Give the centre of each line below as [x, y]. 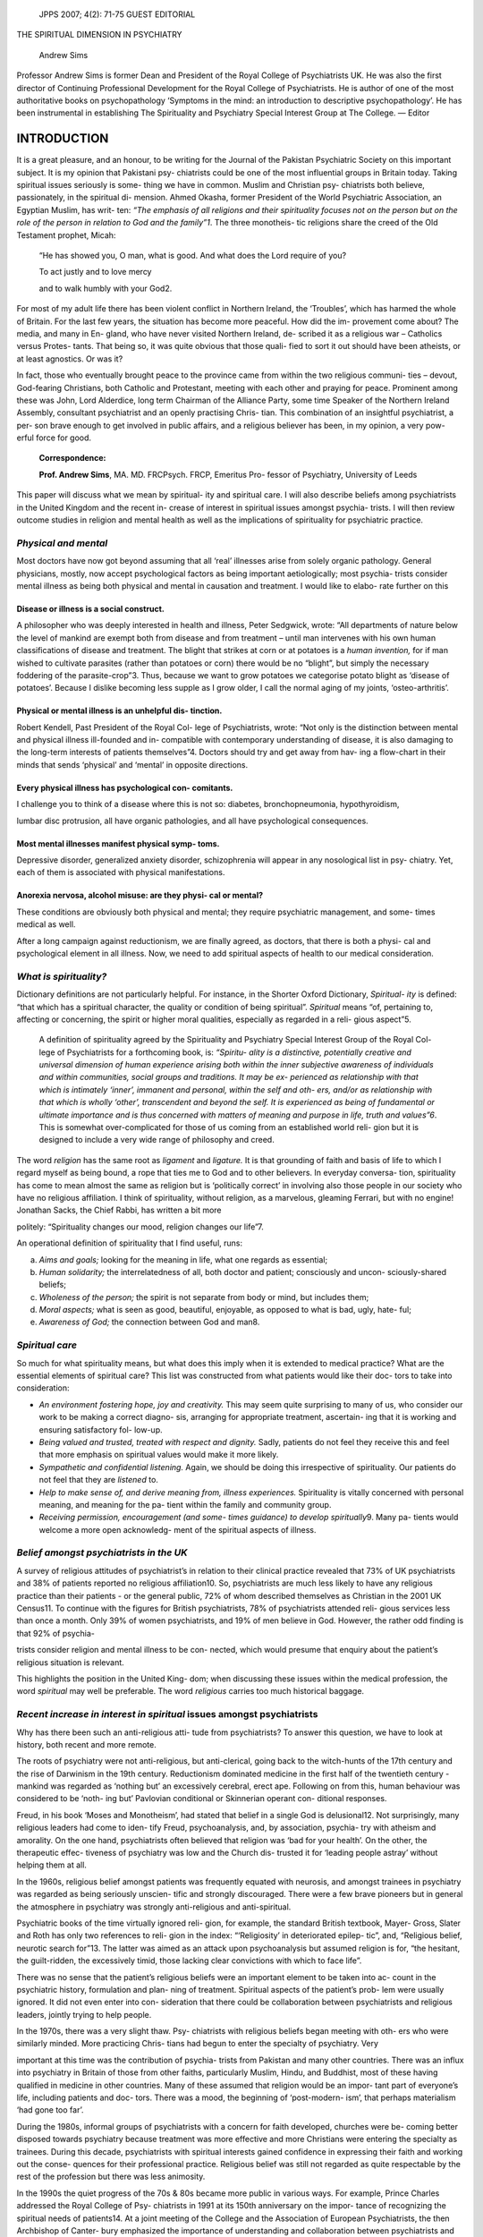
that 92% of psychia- [56, 1633]
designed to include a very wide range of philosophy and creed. [157, 1140]
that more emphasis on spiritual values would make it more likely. [159, 1455]
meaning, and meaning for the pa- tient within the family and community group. [185, 1504]
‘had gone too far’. [50, 2110]
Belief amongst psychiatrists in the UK [102, 1552]
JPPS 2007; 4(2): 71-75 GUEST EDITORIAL [117, 14]
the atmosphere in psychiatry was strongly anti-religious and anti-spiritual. [154, 1907]
